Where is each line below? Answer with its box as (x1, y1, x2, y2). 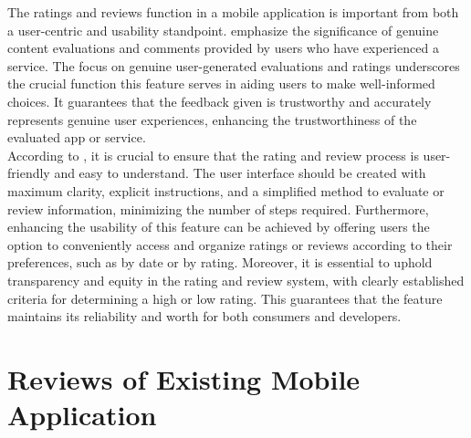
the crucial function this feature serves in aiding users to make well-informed (7, 74, 435, 93)
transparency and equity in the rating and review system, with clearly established (7, 270, 465, 289)
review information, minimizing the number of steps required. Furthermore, (7, 199, 429, 218)
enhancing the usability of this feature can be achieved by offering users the (7, 217, 430, 236)
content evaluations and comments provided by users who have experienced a (7, 38, 439, 57)
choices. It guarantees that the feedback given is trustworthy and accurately (7, 91, 432, 110)
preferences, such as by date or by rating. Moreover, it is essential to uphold (7, 253, 433, 272)
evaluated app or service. (7, 128, 146, 147)
